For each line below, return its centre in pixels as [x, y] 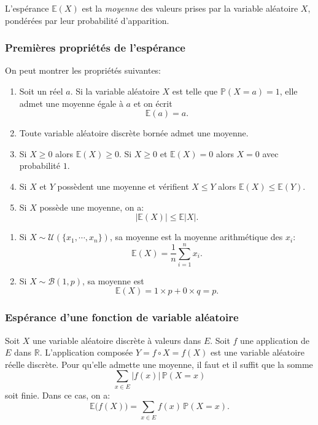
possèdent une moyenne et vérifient [123, 186]
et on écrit [153, 103]
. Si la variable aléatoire [115, 91]
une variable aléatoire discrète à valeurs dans [117, 340]
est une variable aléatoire [257, 352]
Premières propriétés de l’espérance [95, 48]
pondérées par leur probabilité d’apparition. [87, 20]
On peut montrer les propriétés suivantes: [83, 70]
